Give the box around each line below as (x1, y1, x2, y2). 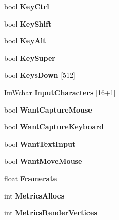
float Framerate (4, 172, 57, 183)
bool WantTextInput (4, 138, 76, 149)
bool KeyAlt (4, 35, 46, 46)
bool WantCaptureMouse (4, 104, 92, 115)
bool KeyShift (4, 18, 52, 29)
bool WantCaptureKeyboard (4, 121, 104, 132)
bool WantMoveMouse (4, 156, 82, 166)
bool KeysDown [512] (4, 70, 75, 80)
